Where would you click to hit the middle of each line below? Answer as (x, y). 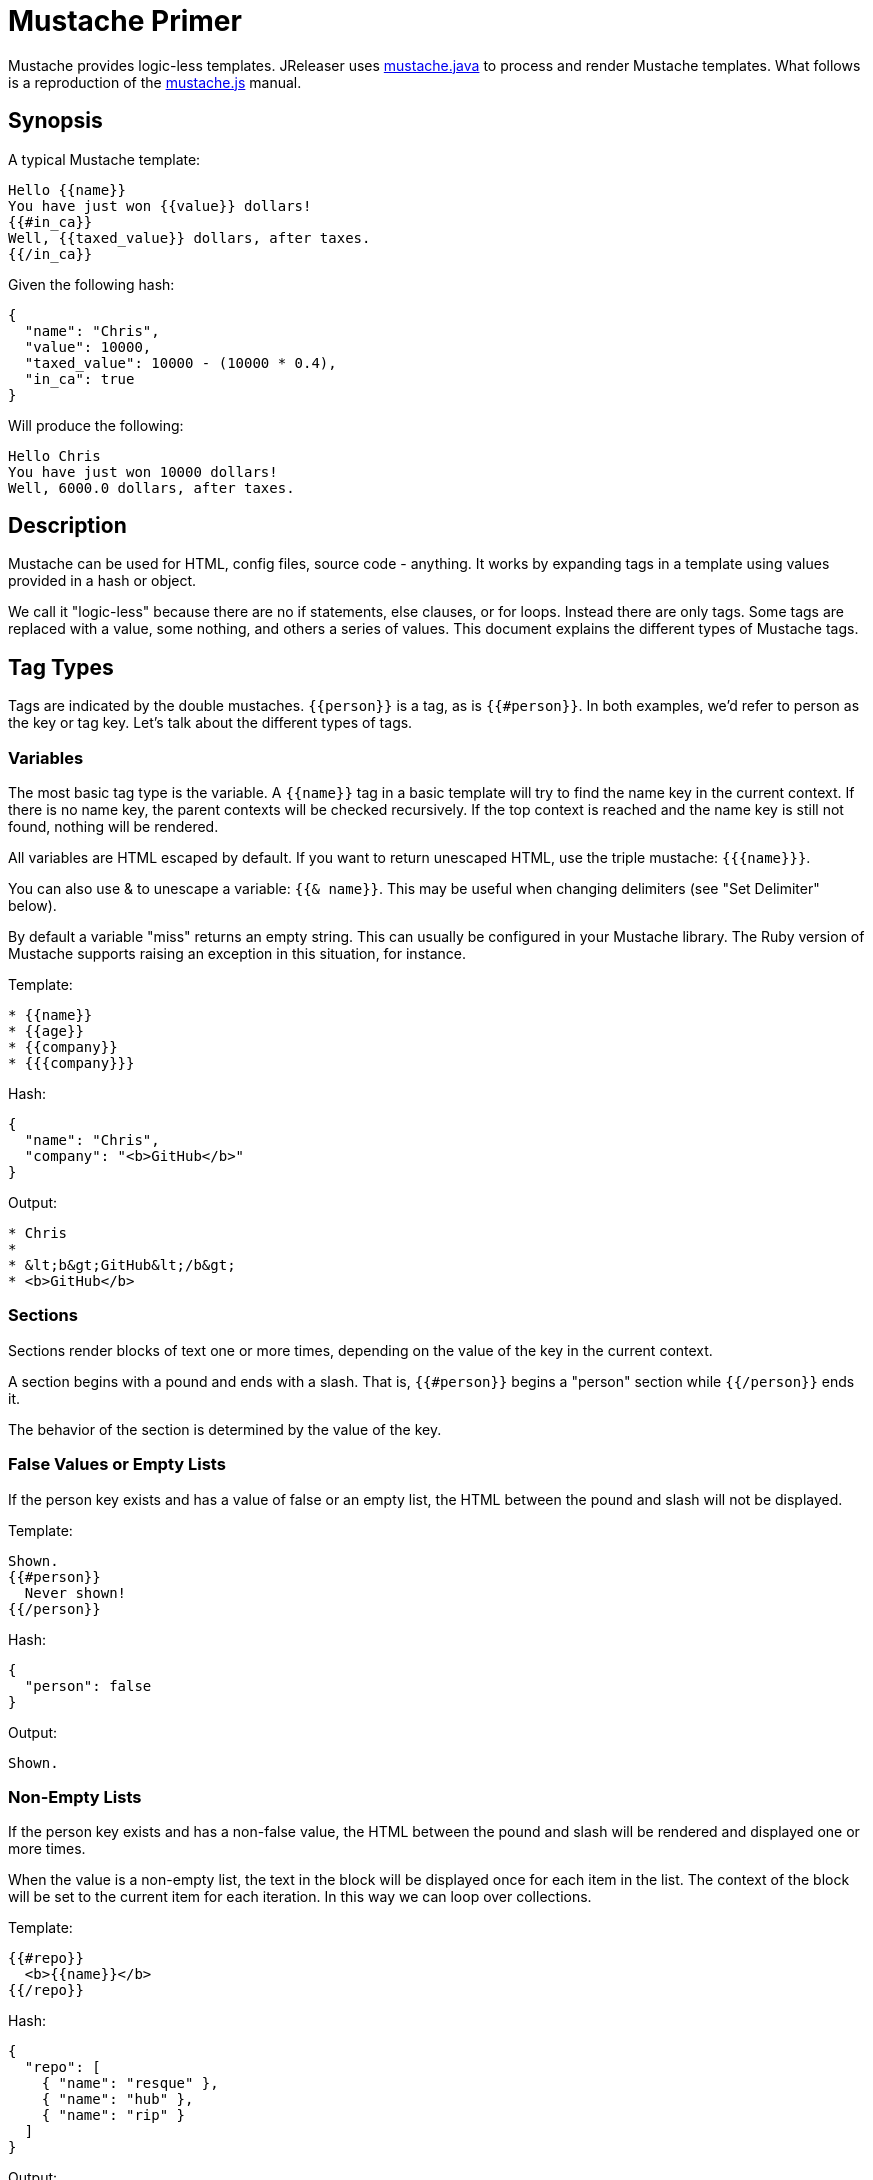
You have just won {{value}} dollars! (160, 205)
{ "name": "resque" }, (130, 2083)
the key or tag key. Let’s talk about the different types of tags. (210, 723)
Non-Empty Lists (75, 1796)
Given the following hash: (91, 284)
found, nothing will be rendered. (113, 827)
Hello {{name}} (67, 189)
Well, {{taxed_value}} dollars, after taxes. (189, 237)
